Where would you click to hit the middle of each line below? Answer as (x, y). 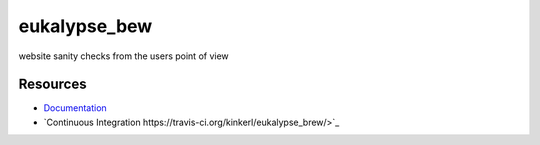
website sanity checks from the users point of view (123, 56)
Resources (52, 84)
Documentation (75, 108)
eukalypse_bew (85, 26)
